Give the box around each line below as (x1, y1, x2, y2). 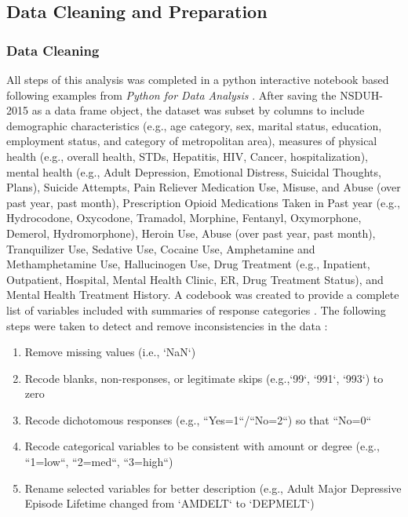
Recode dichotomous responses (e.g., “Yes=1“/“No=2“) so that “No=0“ (24, 411, 372, 428)
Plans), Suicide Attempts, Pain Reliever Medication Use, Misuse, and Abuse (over (6, 179, 401, 195)
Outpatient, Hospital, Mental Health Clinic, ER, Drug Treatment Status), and (6, 271, 384, 287)
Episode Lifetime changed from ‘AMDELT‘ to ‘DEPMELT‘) (24, 495, 315, 512)
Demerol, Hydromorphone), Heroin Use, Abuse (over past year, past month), (6, 224, 376, 241)
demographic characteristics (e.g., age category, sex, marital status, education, (6, 117, 382, 133)
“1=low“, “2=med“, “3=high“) (24, 453, 173, 470)
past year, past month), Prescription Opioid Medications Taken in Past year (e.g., (6, 194, 400, 210)
